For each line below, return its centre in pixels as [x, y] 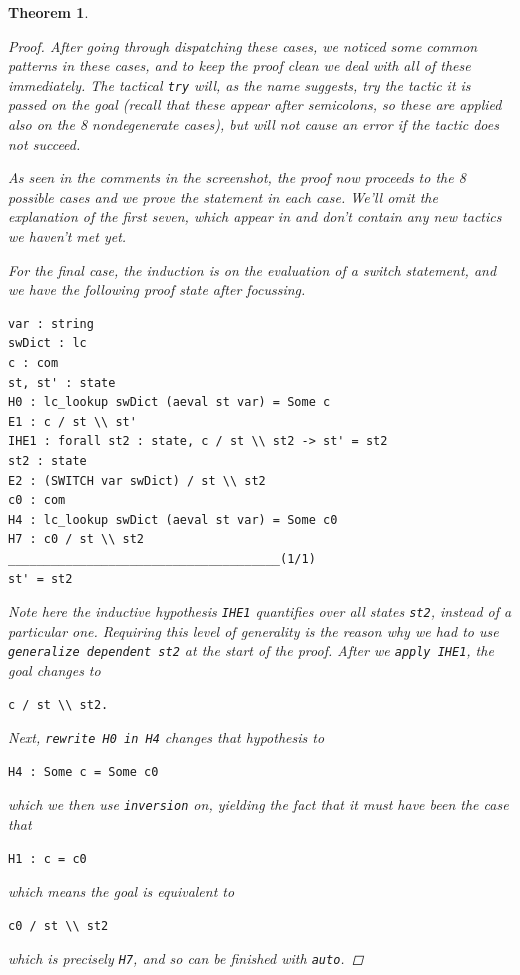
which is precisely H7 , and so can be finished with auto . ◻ [186, 958]
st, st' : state [62, 382]
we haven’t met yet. [67, 236]
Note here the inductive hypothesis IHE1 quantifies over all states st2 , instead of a [260, 611]
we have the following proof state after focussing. [157, 289]
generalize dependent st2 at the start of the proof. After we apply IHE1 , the [251, 650]
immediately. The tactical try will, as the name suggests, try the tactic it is [239, 84]
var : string [51, 323]
